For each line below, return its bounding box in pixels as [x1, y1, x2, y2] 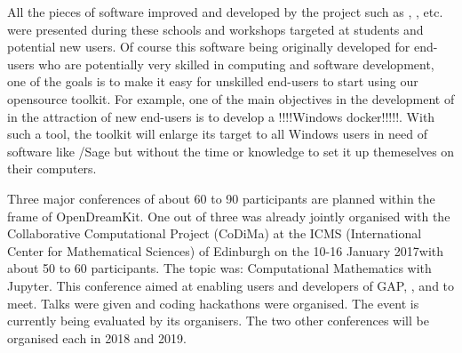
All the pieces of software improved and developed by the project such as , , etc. [7, 3, 443, 20]
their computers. [7, 159, 97, 178]
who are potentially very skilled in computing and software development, [38, 54, 434, 73]
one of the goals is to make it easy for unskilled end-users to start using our [7, 72, 418, 91]
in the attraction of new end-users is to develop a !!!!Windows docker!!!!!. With [7, 107, 435, 125]
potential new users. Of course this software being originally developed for [7, 37, 410, 56]
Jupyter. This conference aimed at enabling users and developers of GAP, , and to [7, 276, 455, 294]
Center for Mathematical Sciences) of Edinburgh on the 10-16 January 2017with [7, 241, 444, 260]
